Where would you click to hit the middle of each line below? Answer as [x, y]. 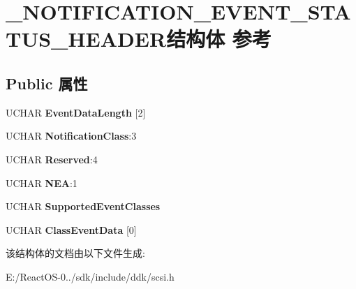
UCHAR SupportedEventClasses [83, 206]
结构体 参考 [219, 39]
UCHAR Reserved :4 [52, 159]
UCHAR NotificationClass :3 [71, 136]
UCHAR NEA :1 [42, 183]
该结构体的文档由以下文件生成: [75, 253]
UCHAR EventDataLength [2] [76, 112]
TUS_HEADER [86, 39]
